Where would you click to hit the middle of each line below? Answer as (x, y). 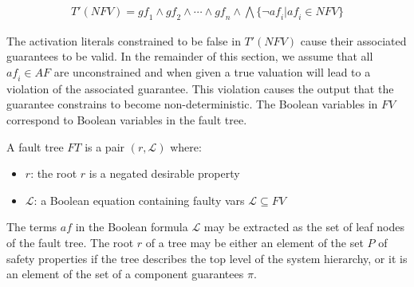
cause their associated (353, 40)
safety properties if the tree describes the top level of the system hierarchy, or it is (207, 258)
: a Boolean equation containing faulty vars (139, 200)
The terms (32, 227)
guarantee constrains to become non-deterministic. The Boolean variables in (192, 104)
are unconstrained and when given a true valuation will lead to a (212, 72)
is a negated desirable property (164, 173)
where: (186, 146)
